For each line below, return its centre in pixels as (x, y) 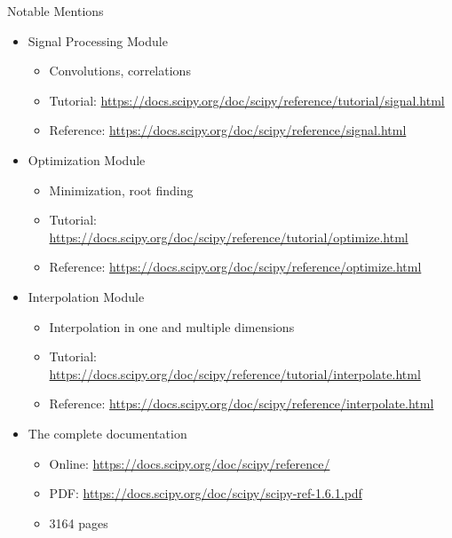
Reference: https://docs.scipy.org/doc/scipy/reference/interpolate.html (242, 403)
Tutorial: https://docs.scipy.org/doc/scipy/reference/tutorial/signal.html (247, 100)
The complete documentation (107, 433)
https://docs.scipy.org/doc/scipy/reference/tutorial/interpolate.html (235, 373)
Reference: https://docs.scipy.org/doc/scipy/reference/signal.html (228, 130)
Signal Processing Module (98, 40)
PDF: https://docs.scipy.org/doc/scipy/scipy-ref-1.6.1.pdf (206, 493)
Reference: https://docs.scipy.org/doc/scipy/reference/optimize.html (235, 267)
